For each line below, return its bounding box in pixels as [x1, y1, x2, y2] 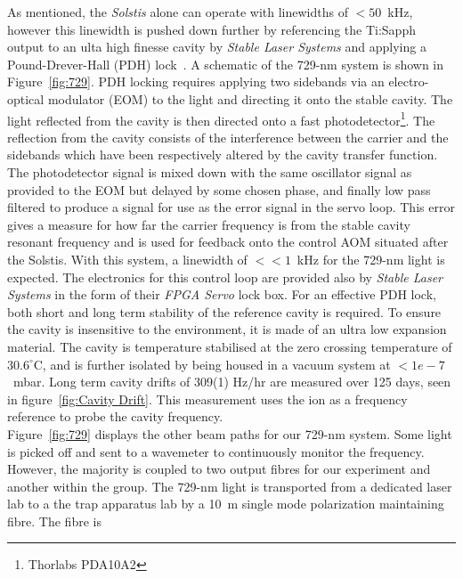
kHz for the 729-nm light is [296, 249, 445, 268]
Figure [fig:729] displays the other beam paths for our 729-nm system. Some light [7, 424, 452, 443]
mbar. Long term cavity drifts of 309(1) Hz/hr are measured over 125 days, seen [12, 372, 451, 391]
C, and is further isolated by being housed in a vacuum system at [33, 354, 391, 373]
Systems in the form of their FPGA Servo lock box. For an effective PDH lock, [7, 285, 436, 304]
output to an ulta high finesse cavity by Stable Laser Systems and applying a [7, 37, 426, 56]
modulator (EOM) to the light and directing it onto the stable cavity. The [47, 89, 453, 108]
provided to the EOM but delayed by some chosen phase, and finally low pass [7, 180, 431, 199]
